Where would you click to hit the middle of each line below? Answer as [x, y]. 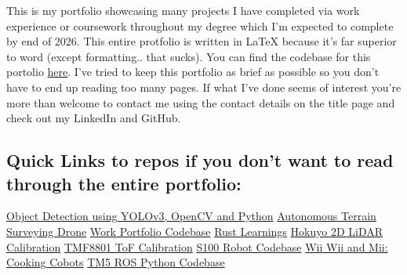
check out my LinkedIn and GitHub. [94, 118]
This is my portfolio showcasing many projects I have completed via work [183, 10]
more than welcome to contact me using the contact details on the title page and [201, 102]
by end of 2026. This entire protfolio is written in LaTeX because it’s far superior [202, 41]
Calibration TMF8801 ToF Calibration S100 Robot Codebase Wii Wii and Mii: [197, 246]
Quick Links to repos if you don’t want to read [200, 160]
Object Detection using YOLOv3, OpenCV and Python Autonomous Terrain [191, 216]
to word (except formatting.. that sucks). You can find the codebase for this [189, 56]
